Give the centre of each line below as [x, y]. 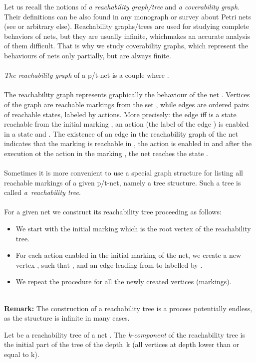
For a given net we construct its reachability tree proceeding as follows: [113, 212]
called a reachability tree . [42, 192]
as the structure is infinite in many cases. [67, 318]
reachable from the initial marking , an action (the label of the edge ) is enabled [127, 124]
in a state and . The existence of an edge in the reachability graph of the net [121, 133]
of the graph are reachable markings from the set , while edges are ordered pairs [127, 104]
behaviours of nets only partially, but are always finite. [88, 55]
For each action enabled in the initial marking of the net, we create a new [128, 255]
